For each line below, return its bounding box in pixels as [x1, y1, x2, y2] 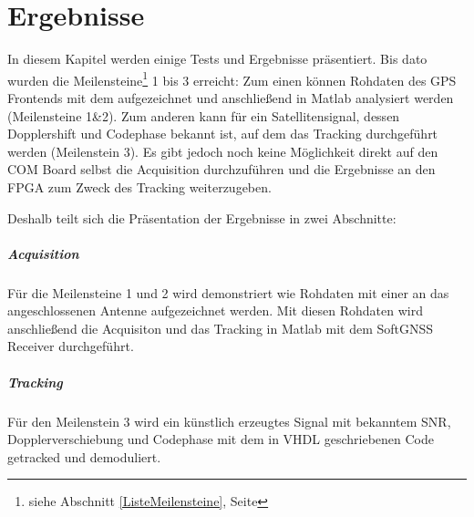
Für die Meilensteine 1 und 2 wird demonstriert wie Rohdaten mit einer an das [7, 283, 449, 302]
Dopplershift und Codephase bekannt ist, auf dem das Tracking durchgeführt [7, 124, 438, 143]
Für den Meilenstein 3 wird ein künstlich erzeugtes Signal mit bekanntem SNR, [7, 411, 451, 430]
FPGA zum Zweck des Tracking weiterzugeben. [7, 177, 272, 196]
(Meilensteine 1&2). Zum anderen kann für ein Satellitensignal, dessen [7, 106, 400, 125]
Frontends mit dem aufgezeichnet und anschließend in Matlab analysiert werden [7, 88, 454, 107]
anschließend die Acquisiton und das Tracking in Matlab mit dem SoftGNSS [7, 318, 434, 337]
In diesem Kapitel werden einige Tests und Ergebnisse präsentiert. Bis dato [7, 49, 428, 68]
